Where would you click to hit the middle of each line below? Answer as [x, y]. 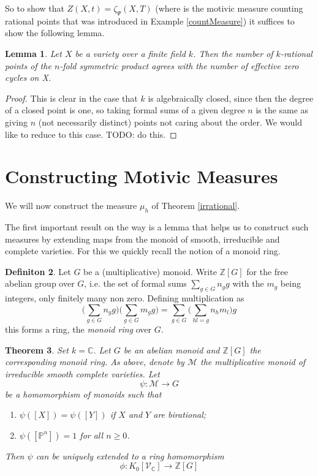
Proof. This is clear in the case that [71, 98]
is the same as [282, 110]
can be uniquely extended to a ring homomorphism [130, 455]
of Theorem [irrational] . [196, 206]
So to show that [35, 8]
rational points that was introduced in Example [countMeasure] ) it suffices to [150, 21]
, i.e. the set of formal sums [135, 283]
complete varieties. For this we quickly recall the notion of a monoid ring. [143, 251]
